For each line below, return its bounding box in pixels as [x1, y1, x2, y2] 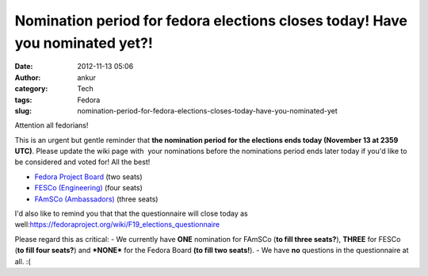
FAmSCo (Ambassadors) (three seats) [34, 194, 159, 204]
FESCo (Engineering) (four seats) [34, 183, 143, 193]
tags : [14, 95, 32, 105]
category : [14, 84, 48, 94]
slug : [14, 105, 32, 115]
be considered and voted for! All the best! [14, 157, 151, 167]
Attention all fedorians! [14, 121, 89, 130]
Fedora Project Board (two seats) [34, 171, 143, 182]
